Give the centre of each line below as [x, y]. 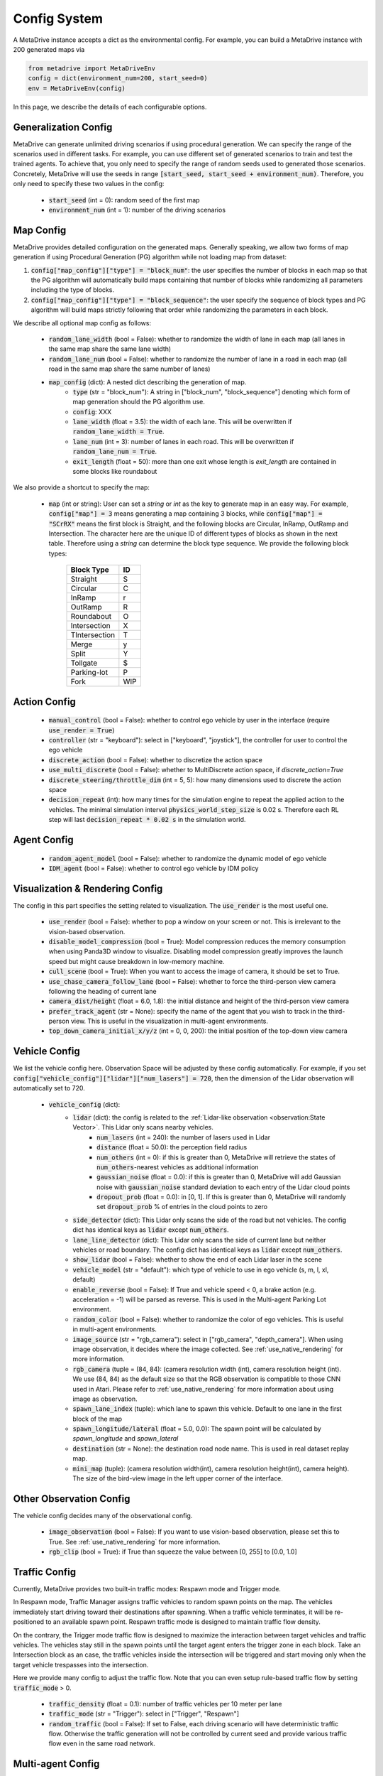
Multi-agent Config [56, 1764]
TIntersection [93, 635]
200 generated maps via [49, 49]
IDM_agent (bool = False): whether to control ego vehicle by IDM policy [154, 868]
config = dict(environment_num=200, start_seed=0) [118, 78]
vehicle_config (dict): [84, 1104]
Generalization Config [63, 127]
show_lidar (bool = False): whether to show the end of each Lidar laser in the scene [198, 1260]
